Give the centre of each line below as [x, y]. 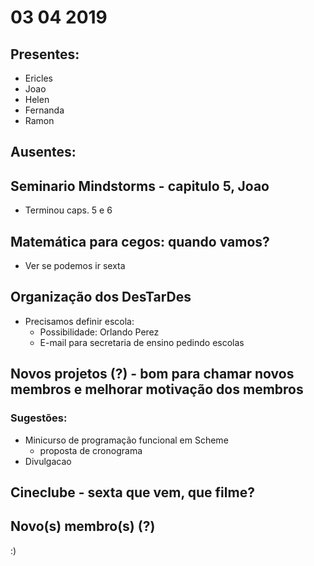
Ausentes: [43, 152]
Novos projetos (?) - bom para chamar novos [152, 374]
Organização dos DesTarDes [101, 297]
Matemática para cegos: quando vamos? [140, 241]
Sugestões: [39, 418]
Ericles [38, 78]
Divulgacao [48, 461]
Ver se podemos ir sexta [75, 266]
